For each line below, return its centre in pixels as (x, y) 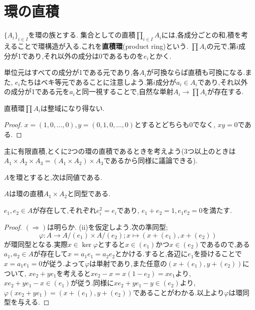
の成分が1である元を (37, 91)
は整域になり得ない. (73, 108)
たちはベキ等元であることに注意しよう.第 (87, 82)
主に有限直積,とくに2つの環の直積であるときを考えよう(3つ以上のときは (120, 151)
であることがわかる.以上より (178, 292)
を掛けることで (218, 254)
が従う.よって (64, 263)
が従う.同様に (92, 283)
